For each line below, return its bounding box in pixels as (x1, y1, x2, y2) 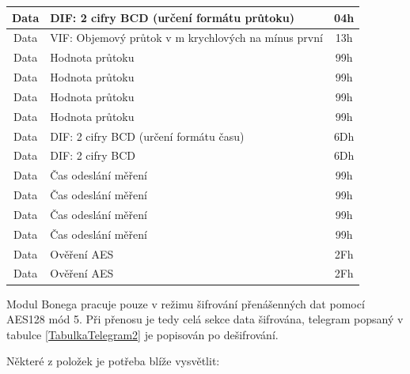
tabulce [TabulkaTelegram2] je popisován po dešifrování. (6, 326, 279, 342)
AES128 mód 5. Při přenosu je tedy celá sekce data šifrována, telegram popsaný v (6, 311, 404, 327)
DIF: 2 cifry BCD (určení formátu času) (50, 127, 245, 144)
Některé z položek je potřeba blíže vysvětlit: (6, 353, 220, 369)
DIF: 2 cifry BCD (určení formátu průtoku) (50, 9, 295, 25)
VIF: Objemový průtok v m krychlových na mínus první (50, 29, 323, 46)
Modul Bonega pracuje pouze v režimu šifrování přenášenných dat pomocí (6, 295, 365, 312)
